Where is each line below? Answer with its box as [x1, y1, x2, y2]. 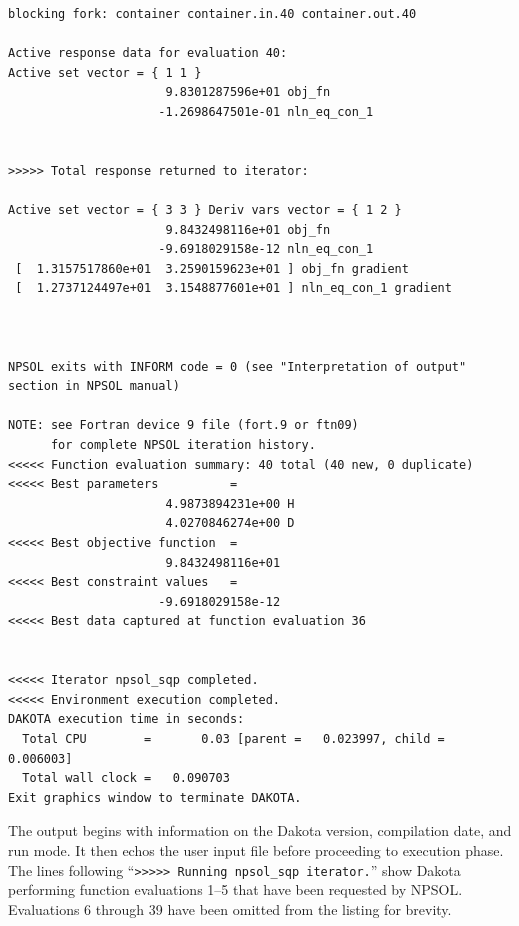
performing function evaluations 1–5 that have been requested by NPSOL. [8, 879, 463, 900]
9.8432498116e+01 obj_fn [165, 222, 331, 237]
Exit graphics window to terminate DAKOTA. [8, 790, 302, 805]
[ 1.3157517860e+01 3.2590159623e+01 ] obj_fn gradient [15, 261, 409, 276]
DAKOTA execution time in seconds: [8, 712, 245, 727]
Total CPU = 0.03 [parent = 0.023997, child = [22, 731, 445, 746]
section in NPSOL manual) [8, 379, 180, 394]
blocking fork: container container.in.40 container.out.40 [8, 7, 417, 21]
